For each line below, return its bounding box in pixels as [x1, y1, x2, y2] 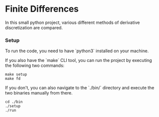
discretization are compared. [5, 24, 63, 30]
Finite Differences [5, 3, 79, 15]
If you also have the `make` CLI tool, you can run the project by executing [5, 58, 152, 63]
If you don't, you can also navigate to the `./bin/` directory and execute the [5, 85, 155, 91]
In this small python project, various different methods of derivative [5, 19, 140, 25]
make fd [5, 77, 21, 81]
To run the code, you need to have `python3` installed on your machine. [5, 48, 149, 54]
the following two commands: [5, 62, 65, 69]
